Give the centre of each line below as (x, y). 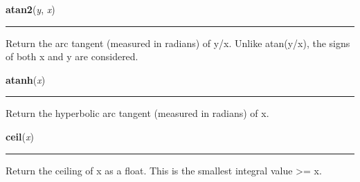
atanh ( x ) (26, 79)
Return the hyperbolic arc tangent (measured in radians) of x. (137, 113)
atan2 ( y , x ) (30, 9)
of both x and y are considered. (72, 56)
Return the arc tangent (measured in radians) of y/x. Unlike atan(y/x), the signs (178, 43)
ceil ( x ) (20, 136)
